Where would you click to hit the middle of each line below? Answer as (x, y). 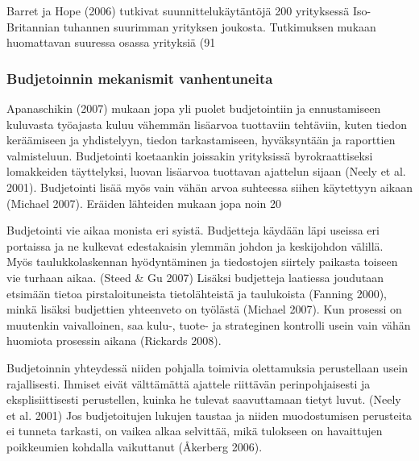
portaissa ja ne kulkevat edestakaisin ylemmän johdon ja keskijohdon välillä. (195, 245)
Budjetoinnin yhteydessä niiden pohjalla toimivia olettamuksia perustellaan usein (207, 367)
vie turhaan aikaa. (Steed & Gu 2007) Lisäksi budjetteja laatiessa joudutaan (195, 277)
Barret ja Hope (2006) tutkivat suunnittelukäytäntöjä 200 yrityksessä (178, 10)
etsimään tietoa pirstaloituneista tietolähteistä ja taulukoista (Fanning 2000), (197, 293)
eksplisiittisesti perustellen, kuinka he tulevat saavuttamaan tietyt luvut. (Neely (204, 399)
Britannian (33, 26)
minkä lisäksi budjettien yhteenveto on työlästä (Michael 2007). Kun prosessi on (204, 309)
